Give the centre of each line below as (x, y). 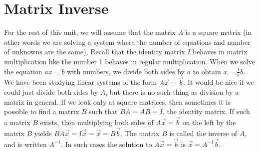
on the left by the (209, 122)
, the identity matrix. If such (206, 111)
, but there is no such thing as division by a (172, 92)
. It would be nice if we (219, 82)
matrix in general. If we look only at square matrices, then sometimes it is (117, 101)
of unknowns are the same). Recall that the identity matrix (95, 52)
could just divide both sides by (51, 92)
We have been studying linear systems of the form (81, 82)
